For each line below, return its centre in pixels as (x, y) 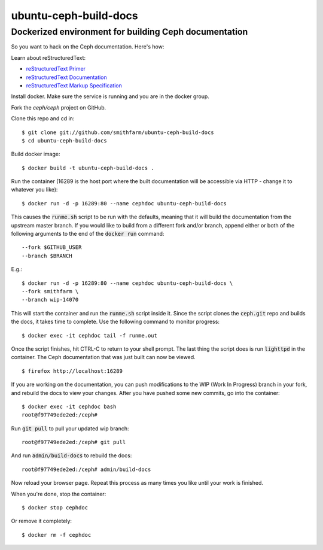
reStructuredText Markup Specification (74, 85)
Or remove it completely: (41, 521)
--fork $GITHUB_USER (52, 247)
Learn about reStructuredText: (48, 57)
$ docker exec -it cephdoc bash (69, 406)
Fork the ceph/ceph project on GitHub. (59, 107)
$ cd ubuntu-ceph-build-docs (64, 140)
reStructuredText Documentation (66, 77)
